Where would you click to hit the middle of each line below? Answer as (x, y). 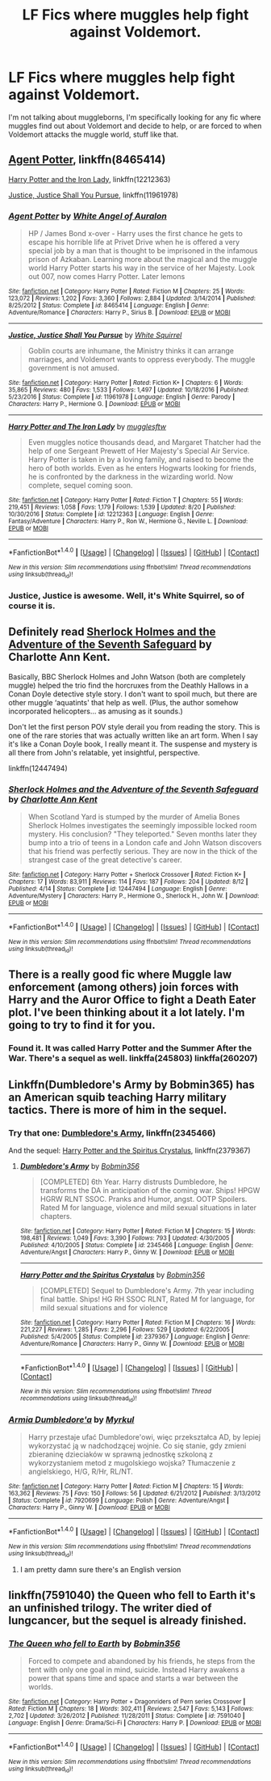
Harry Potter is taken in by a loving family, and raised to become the (141, 459)
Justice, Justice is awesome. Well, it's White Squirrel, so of (127, 595)
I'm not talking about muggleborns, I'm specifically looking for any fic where (135, 117)
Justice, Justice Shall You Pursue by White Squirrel (95, 335)
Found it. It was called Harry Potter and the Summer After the (130, 1048)
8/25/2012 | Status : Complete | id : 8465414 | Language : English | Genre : (109, 306)
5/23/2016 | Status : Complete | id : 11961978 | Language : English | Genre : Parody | (122, 397)
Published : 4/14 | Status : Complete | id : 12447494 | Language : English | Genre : (118, 889)
